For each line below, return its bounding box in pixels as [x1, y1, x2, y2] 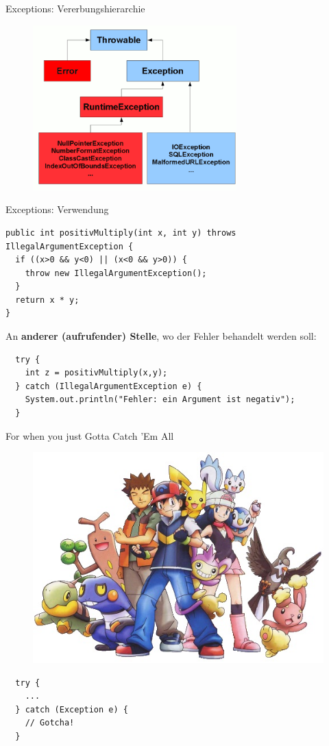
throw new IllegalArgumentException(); [25, 268, 207, 278]
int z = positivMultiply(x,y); [25, 368, 168, 378]
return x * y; [15, 295, 80, 305]
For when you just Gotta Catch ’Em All [5, 428, 174, 443]
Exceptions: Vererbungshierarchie [5, 1, 145, 15]
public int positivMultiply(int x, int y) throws [5, 227, 236, 238]
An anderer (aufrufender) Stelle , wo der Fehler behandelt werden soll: [5, 329, 317, 343]
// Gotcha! [25, 718, 75, 728]
